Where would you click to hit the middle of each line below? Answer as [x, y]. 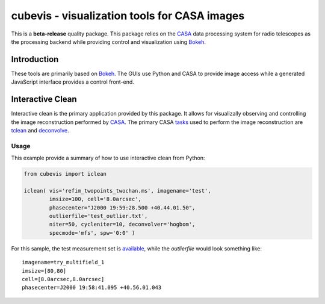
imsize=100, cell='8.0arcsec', [95, 199]
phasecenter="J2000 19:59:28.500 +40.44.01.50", [122, 207]
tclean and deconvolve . [40, 130]
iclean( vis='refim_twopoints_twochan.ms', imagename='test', [117, 191]
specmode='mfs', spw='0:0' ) [92, 233]
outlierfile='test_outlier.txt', [98, 216]
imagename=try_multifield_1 [63, 262]
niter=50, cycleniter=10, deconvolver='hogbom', [122, 225]
